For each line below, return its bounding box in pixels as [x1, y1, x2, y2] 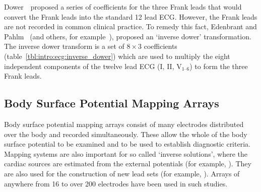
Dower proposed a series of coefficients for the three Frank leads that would [4, 2, 242, 12]
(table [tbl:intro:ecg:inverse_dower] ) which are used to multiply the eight [4, 50, 230, 61]
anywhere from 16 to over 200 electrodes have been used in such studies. [4, 178, 228, 188]
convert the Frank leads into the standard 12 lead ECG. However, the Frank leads [4, 11, 257, 22]
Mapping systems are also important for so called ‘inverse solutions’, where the [4, 148, 248, 159]
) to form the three [189, 60, 248, 71]
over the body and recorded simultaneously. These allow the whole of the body [4, 129, 247, 139]
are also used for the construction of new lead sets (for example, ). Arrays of [4, 168, 240, 178]
